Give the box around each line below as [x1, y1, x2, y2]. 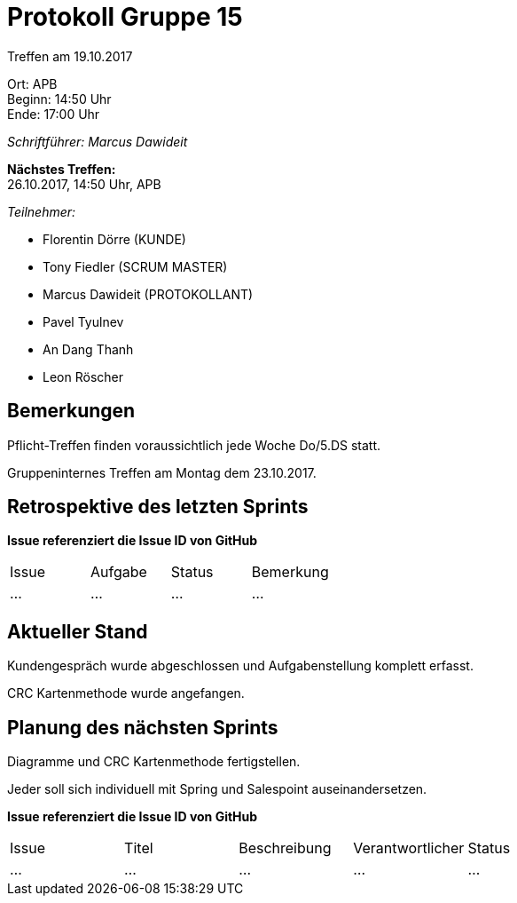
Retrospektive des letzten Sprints [7, 495, 309, 519]
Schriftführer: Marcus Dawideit [7, 133, 188, 149]
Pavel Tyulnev [43, 313, 124, 329]
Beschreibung [239, 839, 332, 858]
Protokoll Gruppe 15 [7, 2, 243, 32]
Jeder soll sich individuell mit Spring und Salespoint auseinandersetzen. [7, 781, 427, 797]
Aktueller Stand [7, 620, 148, 643]
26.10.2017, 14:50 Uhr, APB [7, 176, 161, 192]
